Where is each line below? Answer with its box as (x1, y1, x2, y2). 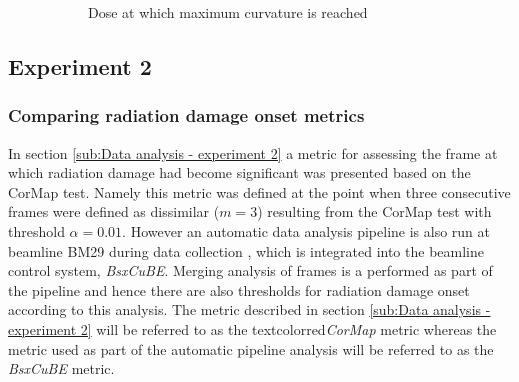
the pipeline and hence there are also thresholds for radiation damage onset (8, 279, 470, 300)
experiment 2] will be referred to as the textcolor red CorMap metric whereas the (8, 318, 497, 339)
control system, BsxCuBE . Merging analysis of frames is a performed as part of (8, 260, 493, 281)
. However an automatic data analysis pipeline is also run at (122, 220, 490, 241)
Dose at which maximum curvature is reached (88, 2, 368, 22)
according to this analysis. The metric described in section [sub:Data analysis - (8, 299, 491, 320)
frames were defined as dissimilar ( (8, 201, 220, 222)
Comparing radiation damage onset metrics (8, 103, 365, 128)
